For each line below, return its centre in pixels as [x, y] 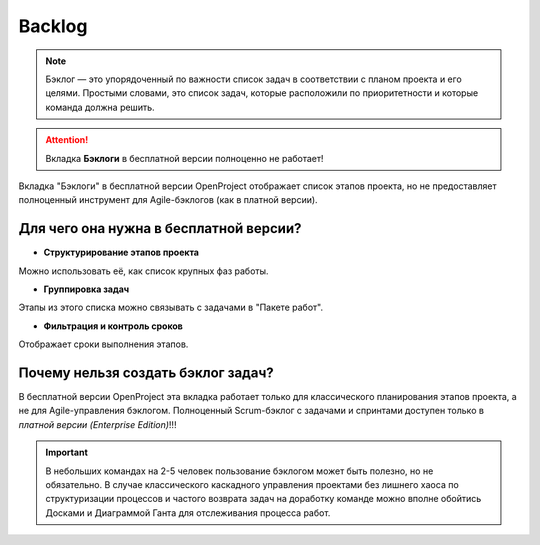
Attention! [67, 140]
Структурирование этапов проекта [121, 252]
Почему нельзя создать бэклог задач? [146, 372]
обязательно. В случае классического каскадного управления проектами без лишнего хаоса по [252, 484]
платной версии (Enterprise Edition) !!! [97, 424]
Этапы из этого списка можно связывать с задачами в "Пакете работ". [171, 307]
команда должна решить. [100, 107]
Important [67, 452]
